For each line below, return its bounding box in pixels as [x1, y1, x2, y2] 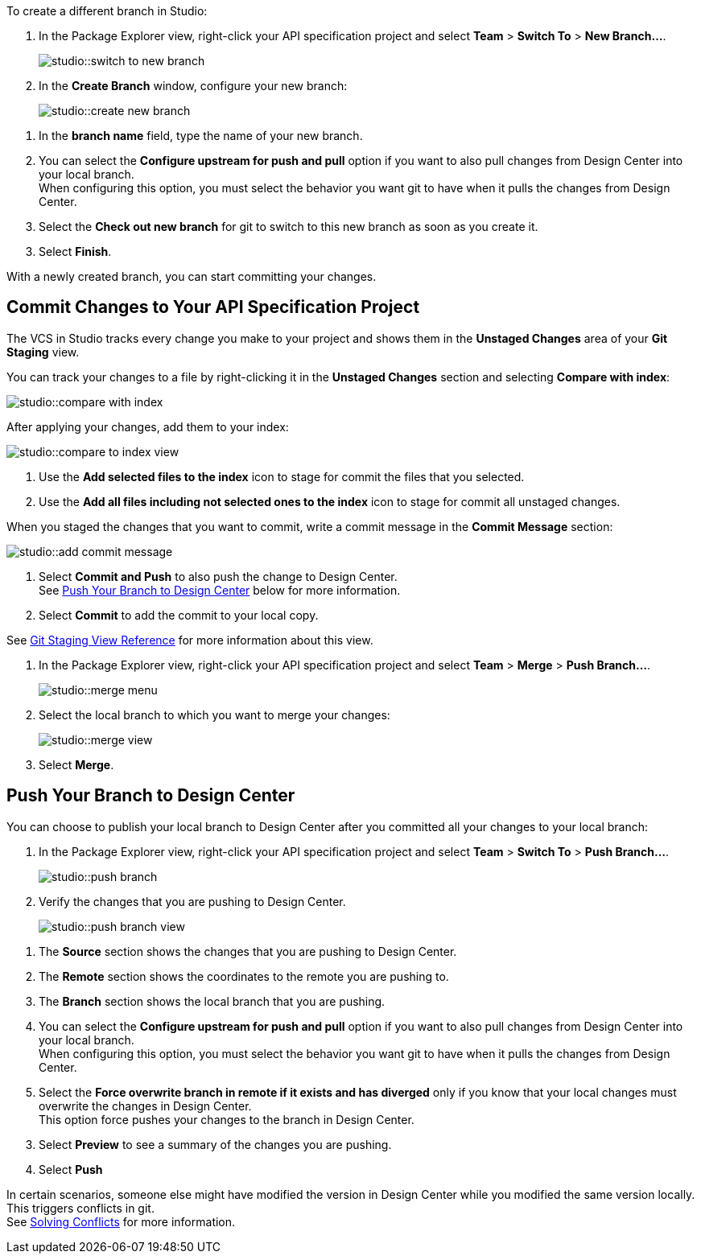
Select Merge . [39, 757, 114, 772]
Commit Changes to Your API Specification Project [6, 297, 420, 318]
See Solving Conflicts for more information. [6, 1214, 236, 1229]
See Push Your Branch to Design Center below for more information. [39, 583, 401, 597]
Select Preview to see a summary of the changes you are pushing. [39, 1137, 392, 1151]
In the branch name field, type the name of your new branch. [39, 129, 363, 142]
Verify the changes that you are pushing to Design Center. [39, 894, 346, 908]
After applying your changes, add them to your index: [6, 419, 289, 434]
